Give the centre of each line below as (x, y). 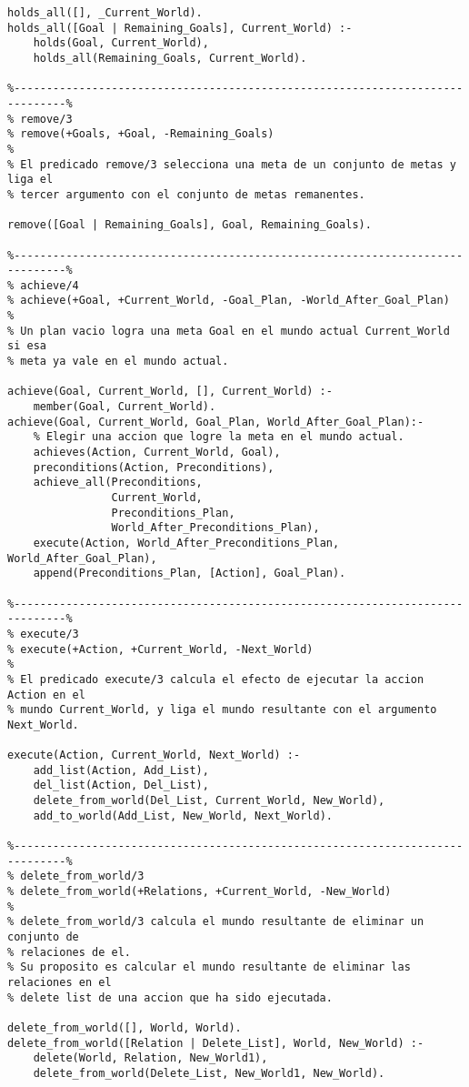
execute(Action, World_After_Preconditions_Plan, (186, 543)
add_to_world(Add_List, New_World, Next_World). (183, 815)
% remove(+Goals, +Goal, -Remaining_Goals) (141, 134)
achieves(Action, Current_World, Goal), (157, 453)
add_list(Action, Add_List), (121, 770)
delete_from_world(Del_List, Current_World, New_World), (209, 801)
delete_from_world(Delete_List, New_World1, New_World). (209, 1073)
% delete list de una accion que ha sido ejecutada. (170, 997)
